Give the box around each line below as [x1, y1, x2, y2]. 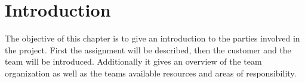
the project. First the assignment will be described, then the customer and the [5, 43, 291, 56]
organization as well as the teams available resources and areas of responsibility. [5, 66, 297, 79]
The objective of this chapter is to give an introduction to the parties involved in [5, 32, 300, 44]
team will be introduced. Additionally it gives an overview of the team [5, 55, 262, 68]
